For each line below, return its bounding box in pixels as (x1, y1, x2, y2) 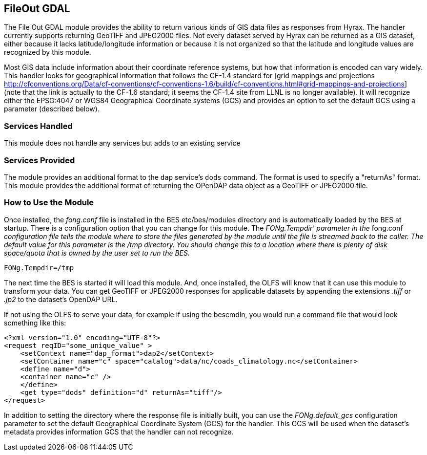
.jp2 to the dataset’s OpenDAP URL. (4, 295, 118, 303)
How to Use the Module (4, 197, 94, 208)
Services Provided (4, 155, 75, 165)
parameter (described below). (4, 105, 100, 113)
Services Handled (4, 121, 73, 131)
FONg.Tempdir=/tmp (4, 263, 74, 272)
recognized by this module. (4, 48, 91, 57)
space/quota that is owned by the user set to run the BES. (4, 248, 190, 257)
